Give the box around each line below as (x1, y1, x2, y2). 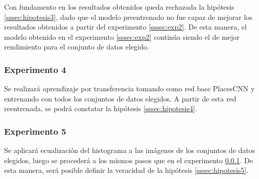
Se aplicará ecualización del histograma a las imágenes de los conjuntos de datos (4, 145, 255, 156)
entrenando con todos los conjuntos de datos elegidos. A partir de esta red (4, 93, 237, 104)
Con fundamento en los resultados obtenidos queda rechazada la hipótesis (4, 2, 234, 12)
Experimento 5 (4, 124, 66, 137)
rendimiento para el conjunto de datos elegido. (4, 41, 149, 52)
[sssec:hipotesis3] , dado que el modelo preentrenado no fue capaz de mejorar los (4, 11, 252, 22)
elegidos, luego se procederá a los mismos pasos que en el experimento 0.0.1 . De (4, 155, 253, 165)
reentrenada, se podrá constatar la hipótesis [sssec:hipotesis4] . (4, 103, 197, 114)
